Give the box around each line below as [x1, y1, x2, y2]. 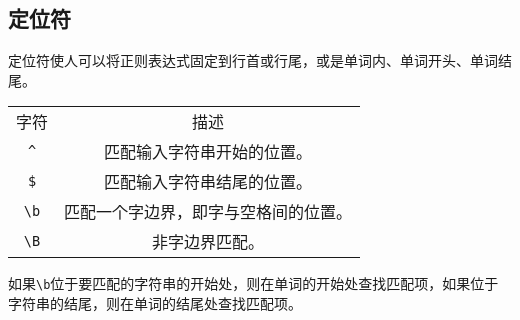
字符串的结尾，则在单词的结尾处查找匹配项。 [8, 293, 302, 314]
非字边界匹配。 [152, 230, 265, 254]
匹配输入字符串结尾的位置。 [104, 170, 313, 194]
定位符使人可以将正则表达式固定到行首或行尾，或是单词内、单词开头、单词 [8, 50, 498, 71]
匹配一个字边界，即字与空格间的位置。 [64, 200, 353, 224]
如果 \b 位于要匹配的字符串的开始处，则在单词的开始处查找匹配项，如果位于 [8, 273, 499, 294]
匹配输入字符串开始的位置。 [104, 140, 313, 164]
